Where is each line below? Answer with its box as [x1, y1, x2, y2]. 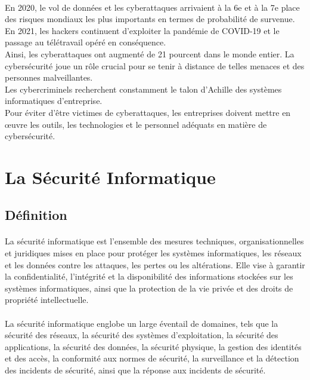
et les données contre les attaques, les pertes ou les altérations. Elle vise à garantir [5, 258, 305, 271]
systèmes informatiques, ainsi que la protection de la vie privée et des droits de [5, 281, 293, 294]
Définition [5, 206, 67, 224]
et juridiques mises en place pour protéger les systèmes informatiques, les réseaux [5, 247, 302, 259]
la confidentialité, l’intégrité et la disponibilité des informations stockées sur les [5, 270, 293, 283]
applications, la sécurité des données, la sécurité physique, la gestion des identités [5, 340, 302, 353]
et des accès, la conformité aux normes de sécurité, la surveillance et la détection [5, 352, 299, 364]
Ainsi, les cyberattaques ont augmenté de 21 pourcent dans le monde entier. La [5, 47, 294, 60]
